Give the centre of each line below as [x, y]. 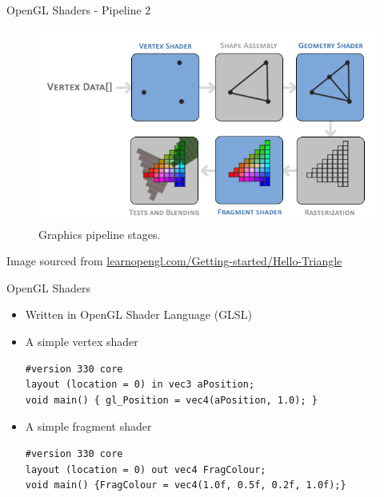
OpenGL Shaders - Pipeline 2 [79, 10]
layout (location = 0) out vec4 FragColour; [146, 469]
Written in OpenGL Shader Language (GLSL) [138, 314]
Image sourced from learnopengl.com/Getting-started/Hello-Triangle [174, 261]
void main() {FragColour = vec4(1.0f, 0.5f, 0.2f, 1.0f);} [186, 485]
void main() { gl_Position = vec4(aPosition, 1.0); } [171, 400]
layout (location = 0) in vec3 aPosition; [140, 385]
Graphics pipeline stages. [100, 234]
